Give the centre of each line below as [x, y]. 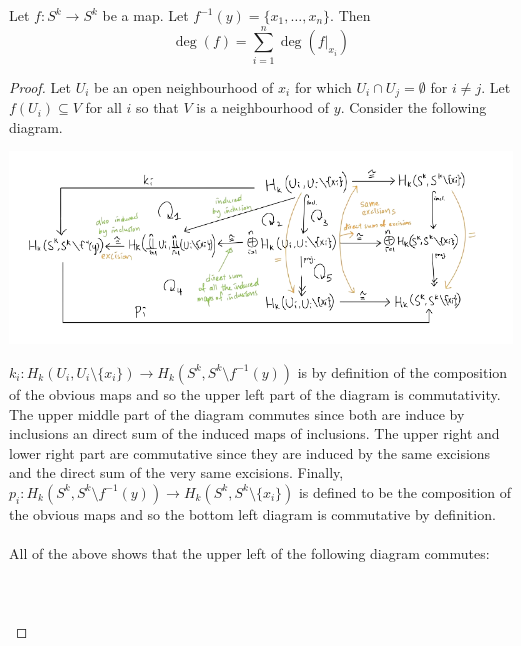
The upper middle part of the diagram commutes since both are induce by [237, 413]
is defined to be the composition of [405, 491]
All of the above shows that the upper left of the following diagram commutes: [249, 553]
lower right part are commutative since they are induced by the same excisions [250, 452]
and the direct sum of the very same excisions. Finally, [176, 472]
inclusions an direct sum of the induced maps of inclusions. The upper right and [254, 433]
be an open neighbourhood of [184, 86]
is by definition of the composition [402, 371]
